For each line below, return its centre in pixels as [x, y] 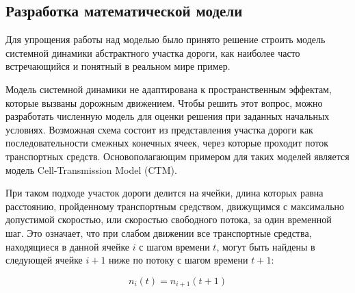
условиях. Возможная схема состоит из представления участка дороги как [159, 129]
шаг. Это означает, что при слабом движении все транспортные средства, [159, 232]
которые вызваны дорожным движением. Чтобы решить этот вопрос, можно [164, 102]
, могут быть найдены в [266, 246]
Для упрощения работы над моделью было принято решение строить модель [166, 39]
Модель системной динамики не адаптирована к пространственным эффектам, [169, 89]
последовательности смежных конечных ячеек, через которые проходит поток [167, 143]
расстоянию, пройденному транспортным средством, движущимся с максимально [175, 206]
